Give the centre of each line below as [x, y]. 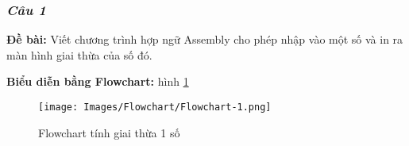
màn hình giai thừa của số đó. [79, 54]
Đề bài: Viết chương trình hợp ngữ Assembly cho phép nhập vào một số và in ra [205, 39]
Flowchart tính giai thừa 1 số [109, 132]
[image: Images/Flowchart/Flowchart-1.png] [155, 107]
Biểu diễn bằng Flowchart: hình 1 [98, 81]
